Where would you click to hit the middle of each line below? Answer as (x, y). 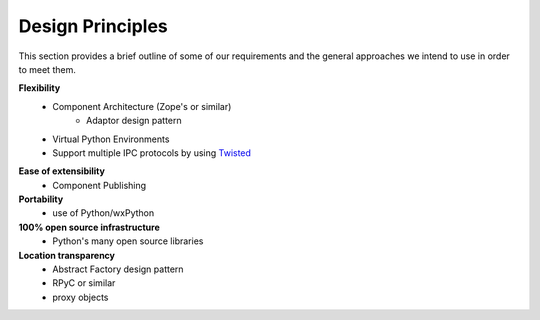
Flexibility (39, 88)
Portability (41, 199)
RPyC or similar (84, 283)
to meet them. (47, 69)
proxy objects (80, 297)
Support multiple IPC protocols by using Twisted (152, 152)
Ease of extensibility (61, 171)
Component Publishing (99, 185)
